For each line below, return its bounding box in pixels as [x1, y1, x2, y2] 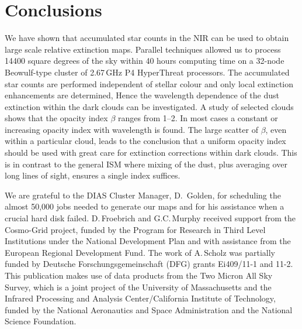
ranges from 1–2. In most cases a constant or [117, 112, 278, 124]
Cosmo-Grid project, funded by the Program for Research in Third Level [5, 223, 266, 235]
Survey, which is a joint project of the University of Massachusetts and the [5, 280, 272, 293]
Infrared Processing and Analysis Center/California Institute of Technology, [5, 292, 276, 304]
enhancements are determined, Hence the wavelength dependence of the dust [5, 89, 279, 101]
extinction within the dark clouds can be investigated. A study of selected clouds [5, 100, 294, 112]
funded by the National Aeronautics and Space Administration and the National [5, 303, 293, 316]
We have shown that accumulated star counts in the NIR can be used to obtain [5, 32, 289, 44]
